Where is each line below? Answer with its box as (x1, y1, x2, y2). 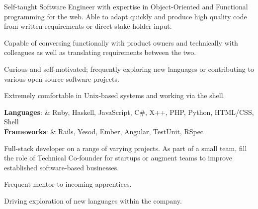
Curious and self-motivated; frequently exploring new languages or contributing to (4, 63, 254, 74)
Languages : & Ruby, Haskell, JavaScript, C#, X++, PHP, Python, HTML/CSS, (4, 106, 254, 117)
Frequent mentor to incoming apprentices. (4, 179, 132, 189)
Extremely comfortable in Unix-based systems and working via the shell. (4, 90, 225, 101)
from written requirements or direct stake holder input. (4, 21, 172, 31)
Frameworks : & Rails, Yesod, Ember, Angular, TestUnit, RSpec (4, 126, 204, 136)
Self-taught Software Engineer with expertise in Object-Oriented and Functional (4, 1, 248, 11)
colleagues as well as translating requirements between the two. (4, 47, 196, 57)
